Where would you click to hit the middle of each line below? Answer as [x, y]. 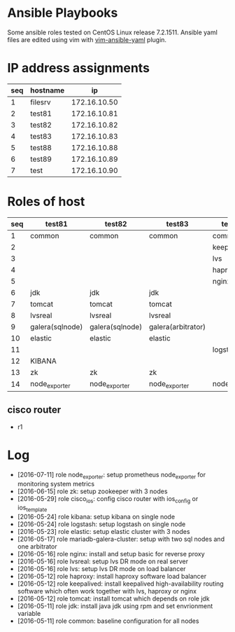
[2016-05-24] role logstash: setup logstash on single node [101, 524]
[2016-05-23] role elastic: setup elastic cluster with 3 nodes [104, 532]
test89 [41, 159]
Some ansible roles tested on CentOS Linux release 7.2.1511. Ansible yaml [113, 32]
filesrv [41, 102]
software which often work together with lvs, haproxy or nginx [107, 591]
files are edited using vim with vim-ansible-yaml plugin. [87, 39]
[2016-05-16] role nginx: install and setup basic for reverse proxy [111, 554]
